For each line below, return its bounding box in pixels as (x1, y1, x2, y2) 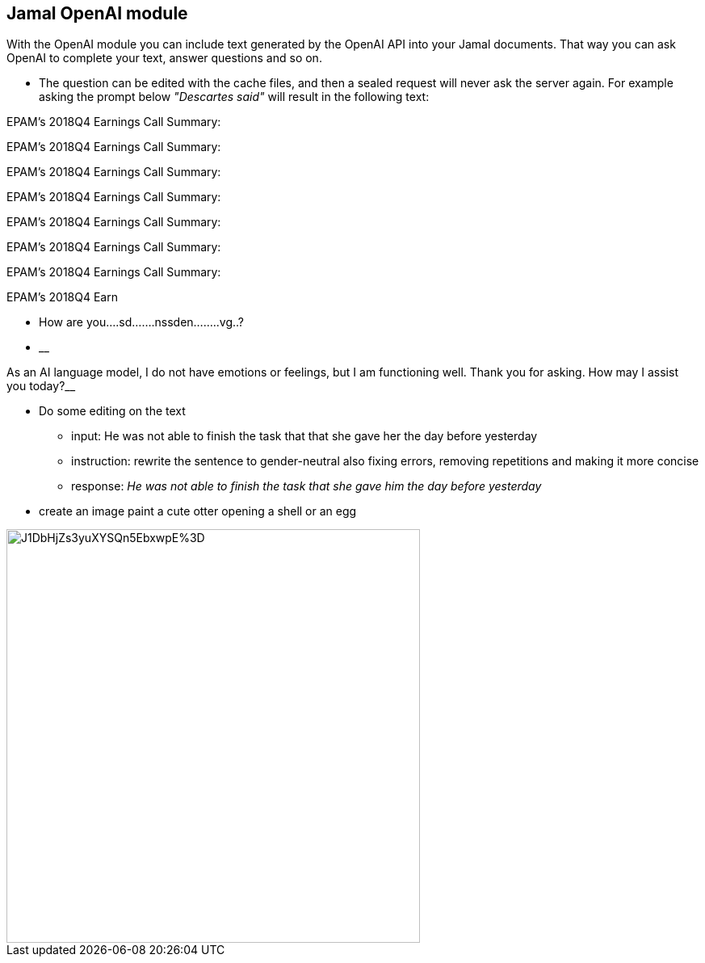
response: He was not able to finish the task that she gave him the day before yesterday (71, 479, 542, 494)
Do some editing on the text (39, 404, 186, 418)
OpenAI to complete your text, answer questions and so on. (6, 51, 322, 65)
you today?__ (6, 379, 76, 393)
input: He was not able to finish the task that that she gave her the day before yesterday (71, 429, 538, 444)
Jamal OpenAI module (6, 3, 188, 23)
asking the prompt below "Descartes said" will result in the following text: (39, 90, 430, 104)
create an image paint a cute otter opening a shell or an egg (39, 504, 357, 519)
